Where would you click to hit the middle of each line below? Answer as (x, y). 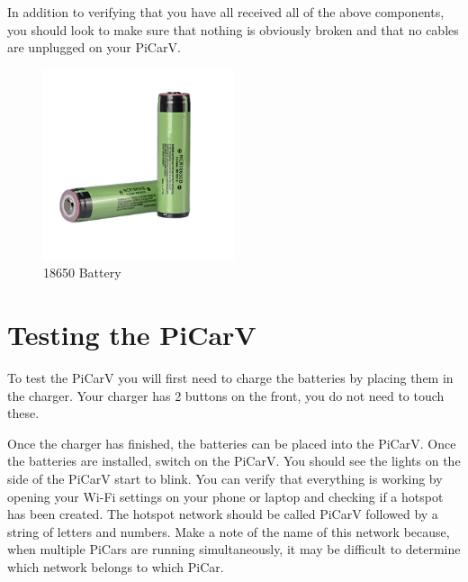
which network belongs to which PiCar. (116, 567)
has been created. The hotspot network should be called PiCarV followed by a (223, 514)
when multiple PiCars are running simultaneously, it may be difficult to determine (234, 549)
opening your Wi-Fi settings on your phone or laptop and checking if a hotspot (225, 496)
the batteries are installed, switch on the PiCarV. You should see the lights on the (234, 461)
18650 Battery (82, 273)
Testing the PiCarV (132, 335)
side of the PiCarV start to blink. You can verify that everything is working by (225, 479)
